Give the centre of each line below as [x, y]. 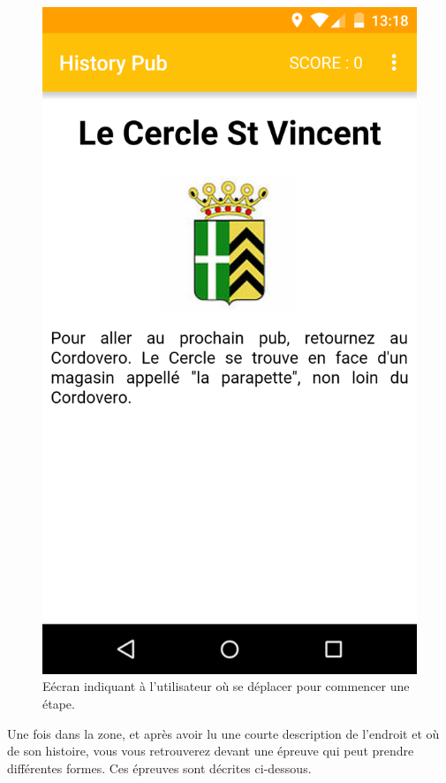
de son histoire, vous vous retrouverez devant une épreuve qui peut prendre [211, 751]
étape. [59, 703]
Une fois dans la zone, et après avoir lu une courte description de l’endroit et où [223, 733]
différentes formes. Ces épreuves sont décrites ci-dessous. [159, 768]
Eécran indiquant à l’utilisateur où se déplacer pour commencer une [226, 686]
